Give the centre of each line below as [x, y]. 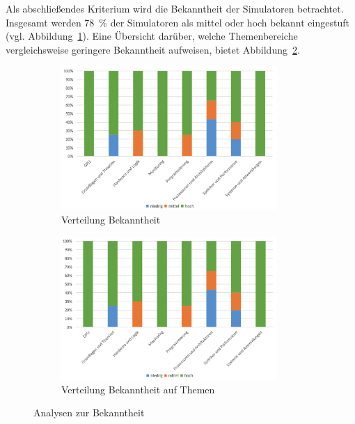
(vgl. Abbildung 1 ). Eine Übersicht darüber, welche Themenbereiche [152, 36]
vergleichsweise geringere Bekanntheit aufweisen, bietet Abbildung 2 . [153, 49]
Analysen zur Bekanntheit [89, 413]
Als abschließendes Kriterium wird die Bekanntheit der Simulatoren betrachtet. [175, 8]
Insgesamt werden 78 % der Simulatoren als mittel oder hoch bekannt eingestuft [177, 22]
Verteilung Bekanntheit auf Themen [138, 389]
